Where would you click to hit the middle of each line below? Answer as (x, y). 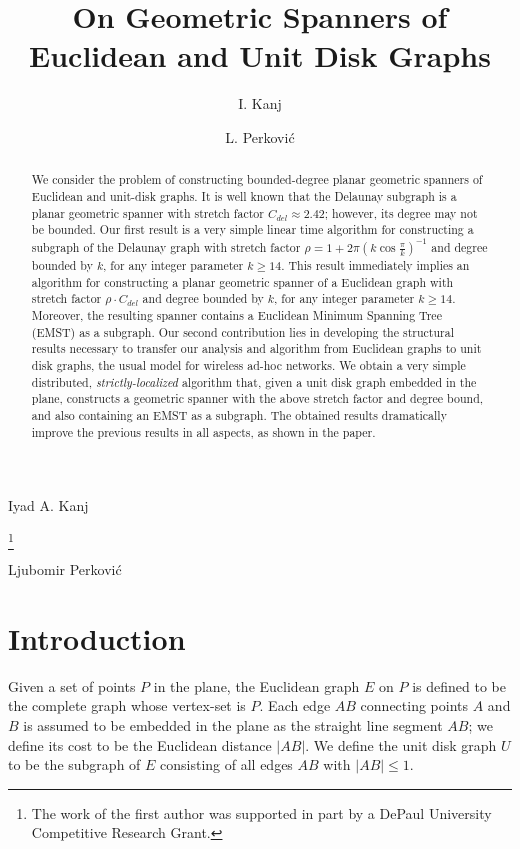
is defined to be (459, 685)
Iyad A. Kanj (48, 505)
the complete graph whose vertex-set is (127, 705)
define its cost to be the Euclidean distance (140, 744)
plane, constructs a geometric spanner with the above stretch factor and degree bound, (257, 398)
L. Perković (260, 136)
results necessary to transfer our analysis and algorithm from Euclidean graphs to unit (256, 348)
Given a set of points (72, 685)
